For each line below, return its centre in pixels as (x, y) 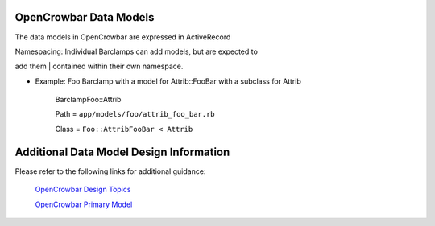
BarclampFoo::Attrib (88, 100)
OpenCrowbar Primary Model (84, 204)
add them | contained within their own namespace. (99, 66)
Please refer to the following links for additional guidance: (110, 171)
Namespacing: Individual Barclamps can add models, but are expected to (136, 51)
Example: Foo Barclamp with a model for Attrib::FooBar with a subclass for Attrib (168, 81)
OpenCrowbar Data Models (85, 17)
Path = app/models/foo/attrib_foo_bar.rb (135, 114)
